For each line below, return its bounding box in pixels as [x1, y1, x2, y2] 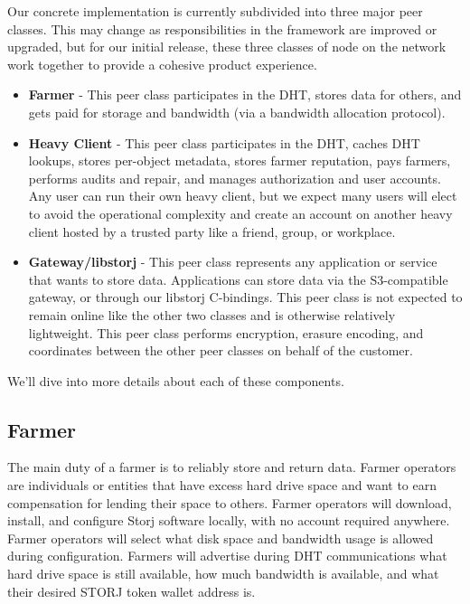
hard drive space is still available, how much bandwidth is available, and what [7, 564, 439, 583]
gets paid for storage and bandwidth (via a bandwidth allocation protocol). [28, 102, 446, 121]
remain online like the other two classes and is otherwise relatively [28, 305, 396, 324]
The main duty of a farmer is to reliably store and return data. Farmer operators [7, 458, 456, 477]
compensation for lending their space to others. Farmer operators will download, [7, 493, 452, 512]
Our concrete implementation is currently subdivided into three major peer [7, 2, 423, 20]
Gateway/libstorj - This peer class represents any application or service [28, 252, 437, 271]
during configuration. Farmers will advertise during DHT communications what [7, 546, 447, 565]
